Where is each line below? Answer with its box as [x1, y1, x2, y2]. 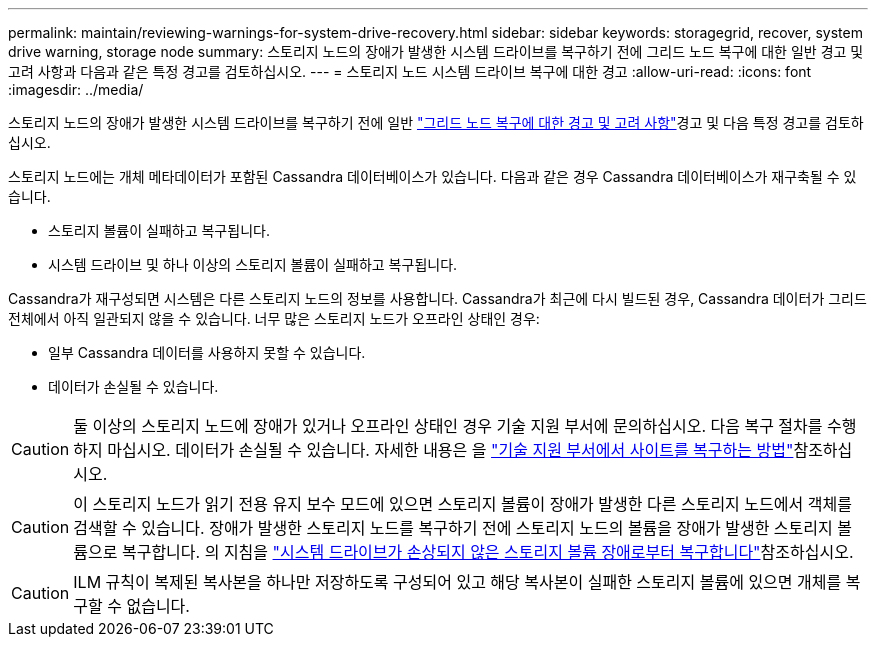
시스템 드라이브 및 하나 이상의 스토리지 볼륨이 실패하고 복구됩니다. [48, 256, 458, 273]
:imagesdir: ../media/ [8, 81, 144, 98]
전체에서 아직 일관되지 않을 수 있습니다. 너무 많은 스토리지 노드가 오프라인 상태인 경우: [8, 310, 540, 327]
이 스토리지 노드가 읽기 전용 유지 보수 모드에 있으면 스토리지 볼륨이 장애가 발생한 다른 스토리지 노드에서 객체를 [73, 494, 852, 514]
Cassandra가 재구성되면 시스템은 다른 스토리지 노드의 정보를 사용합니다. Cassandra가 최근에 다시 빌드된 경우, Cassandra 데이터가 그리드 [8, 290, 867, 307]
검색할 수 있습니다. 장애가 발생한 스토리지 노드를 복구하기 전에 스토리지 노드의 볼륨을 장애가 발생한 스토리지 [73, 518, 833, 538]
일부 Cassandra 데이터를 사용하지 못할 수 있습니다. [48, 344, 366, 361]
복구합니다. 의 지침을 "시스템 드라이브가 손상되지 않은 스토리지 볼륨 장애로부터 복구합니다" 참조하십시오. [121, 542, 854, 562]
